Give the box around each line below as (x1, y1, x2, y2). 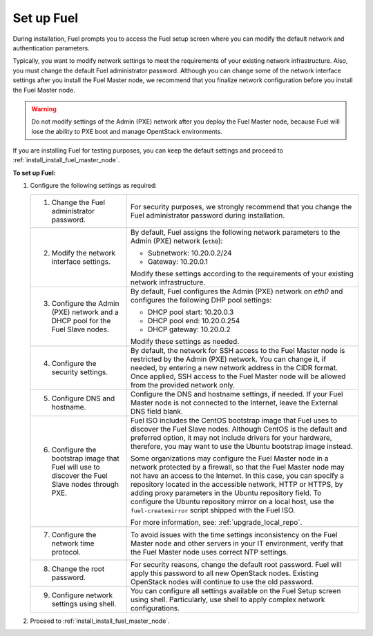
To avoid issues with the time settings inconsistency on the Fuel (130, 530, 338, 539)
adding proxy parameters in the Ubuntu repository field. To (130, 488, 322, 497)
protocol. (51, 547, 81, 557)
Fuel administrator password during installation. (130, 211, 285, 220)
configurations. (130, 603, 180, 613)
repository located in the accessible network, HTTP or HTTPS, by (130, 479, 343, 489)
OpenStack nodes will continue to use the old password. (130, 577, 314, 586)
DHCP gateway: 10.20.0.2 (147, 325, 231, 334)
